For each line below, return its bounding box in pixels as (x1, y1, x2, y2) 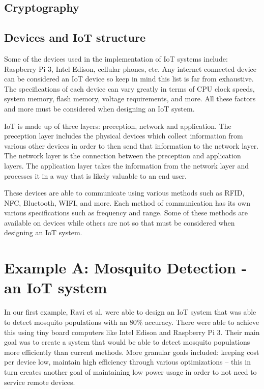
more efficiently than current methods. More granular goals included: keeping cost (4, 346, 259, 357)
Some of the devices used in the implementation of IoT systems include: (4, 53, 228, 64)
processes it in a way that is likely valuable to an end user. (4, 170, 187, 181)
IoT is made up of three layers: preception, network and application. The (4, 120, 231, 131)
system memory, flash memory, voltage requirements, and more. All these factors (4, 93, 256, 104)
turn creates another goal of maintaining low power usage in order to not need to (4, 366, 257, 377)
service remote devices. (4, 376, 75, 387)
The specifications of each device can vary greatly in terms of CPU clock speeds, (4, 83, 255, 94)
